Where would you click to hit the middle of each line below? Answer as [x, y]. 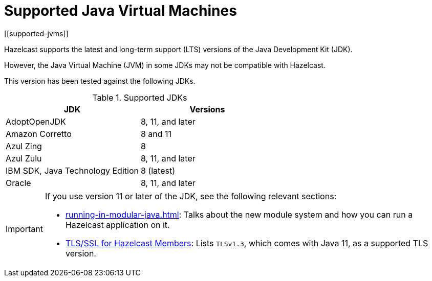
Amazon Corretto [39, 134]
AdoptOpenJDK [36, 121]
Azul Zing [24, 146]
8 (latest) [158, 170]
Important [24, 229]
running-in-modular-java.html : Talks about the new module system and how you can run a [239, 214]
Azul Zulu [24, 158]
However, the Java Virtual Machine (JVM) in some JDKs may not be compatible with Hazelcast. [165, 65]
